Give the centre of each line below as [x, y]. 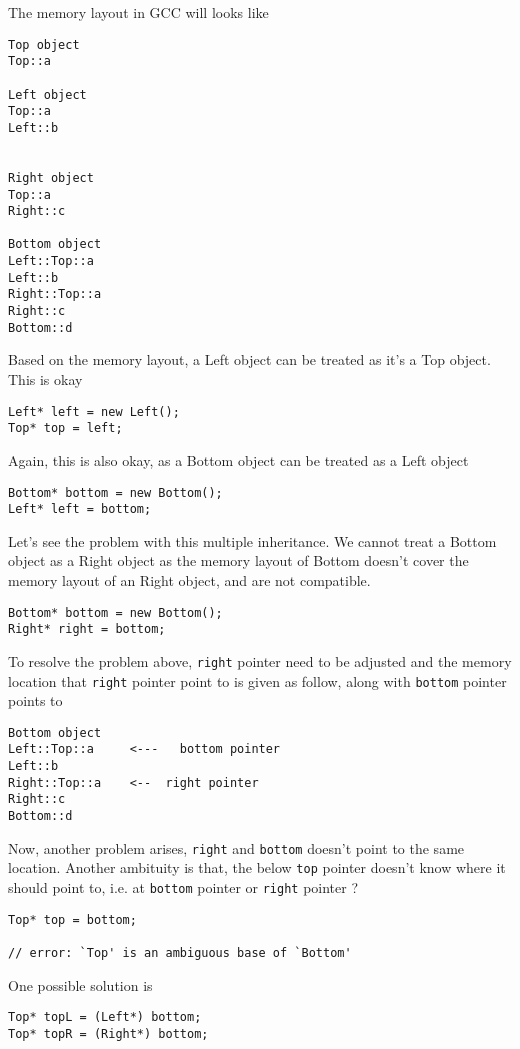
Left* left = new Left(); [94, 411]
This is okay [45, 379]
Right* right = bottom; [87, 629]
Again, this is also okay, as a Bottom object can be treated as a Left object [238, 459]
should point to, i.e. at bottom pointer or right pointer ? [183, 887]
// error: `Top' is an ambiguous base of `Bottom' [180, 953]
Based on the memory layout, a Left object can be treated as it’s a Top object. [249, 359]
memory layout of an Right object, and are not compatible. [189, 580]
